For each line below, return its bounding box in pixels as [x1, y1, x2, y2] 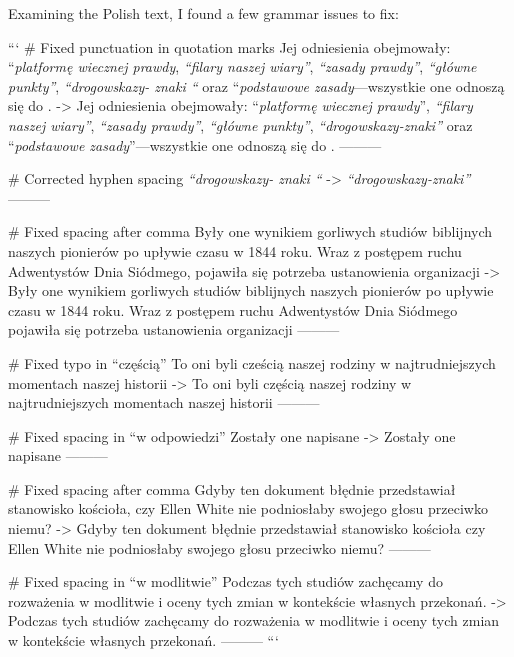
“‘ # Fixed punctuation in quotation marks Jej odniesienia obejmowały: [8, 36, 451, 57]
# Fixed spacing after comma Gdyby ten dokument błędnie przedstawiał [8, 478, 456, 499]
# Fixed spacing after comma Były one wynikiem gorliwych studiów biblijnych [8, 221, 493, 242]
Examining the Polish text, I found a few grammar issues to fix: [8, 3, 399, 23]
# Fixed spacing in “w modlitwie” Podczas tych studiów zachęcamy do [8, 571, 443, 592]
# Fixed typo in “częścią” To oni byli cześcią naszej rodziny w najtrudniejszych [8, 352, 496, 373]
